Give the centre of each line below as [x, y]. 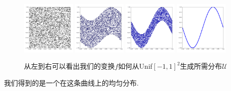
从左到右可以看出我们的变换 [69, 66]
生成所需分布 [201, 66]
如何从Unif [135, 66]
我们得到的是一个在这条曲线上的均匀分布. [71, 82]
